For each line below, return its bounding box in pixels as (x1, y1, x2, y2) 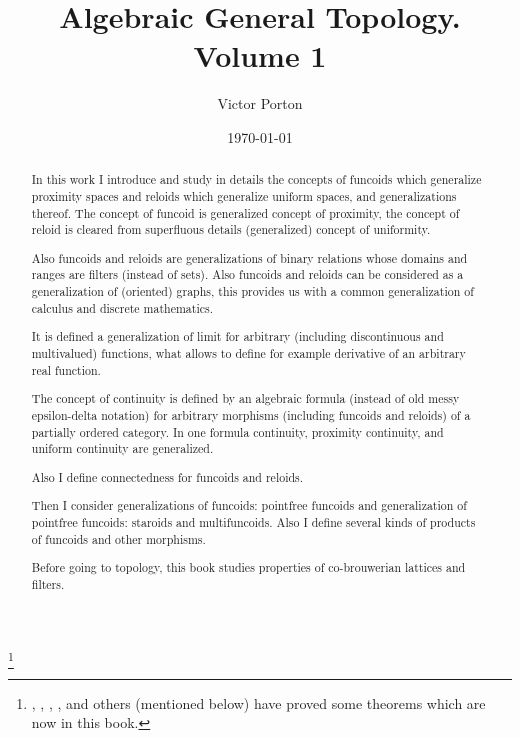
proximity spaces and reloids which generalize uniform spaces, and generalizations (31, 187, 457, 204)
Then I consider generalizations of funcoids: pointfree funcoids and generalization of (31, 497, 467, 514)
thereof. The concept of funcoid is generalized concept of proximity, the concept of (31, 204, 460, 221)
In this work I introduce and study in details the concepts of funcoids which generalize (31, 171, 482, 188)
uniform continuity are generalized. (31, 440, 214, 457)
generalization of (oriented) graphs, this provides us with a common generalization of (31, 283, 474, 300)
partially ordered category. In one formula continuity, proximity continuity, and (31, 423, 444, 440)
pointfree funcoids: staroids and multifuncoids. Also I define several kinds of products (31, 513, 476, 530)
